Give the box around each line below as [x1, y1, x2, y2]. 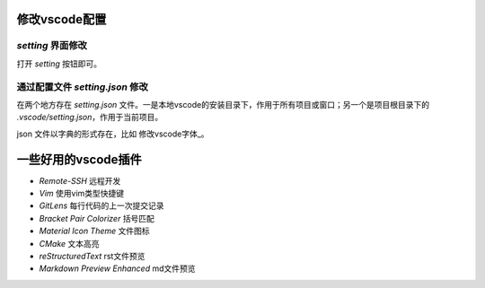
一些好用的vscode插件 [16, 152, 143, 167]
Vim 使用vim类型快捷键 [39, 188, 125, 198]
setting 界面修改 [16, 39, 87, 52]
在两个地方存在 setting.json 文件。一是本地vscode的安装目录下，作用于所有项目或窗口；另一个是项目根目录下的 [16, 99, 430, 109]
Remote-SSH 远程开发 [39, 175, 121, 186]
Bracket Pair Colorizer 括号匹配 [39, 213, 154, 223]
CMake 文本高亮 [39, 238, 100, 249]
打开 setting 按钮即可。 [16, 58, 102, 69]
